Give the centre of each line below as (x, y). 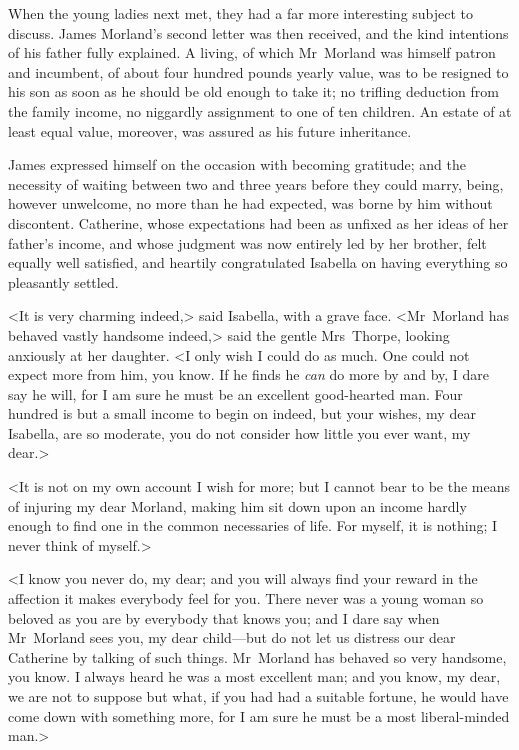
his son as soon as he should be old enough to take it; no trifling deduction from (253, 91)
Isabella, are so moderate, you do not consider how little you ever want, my (239, 432)
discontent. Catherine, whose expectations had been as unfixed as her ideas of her (258, 222)
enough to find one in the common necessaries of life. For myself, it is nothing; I (253, 525)
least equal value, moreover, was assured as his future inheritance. (210, 130)
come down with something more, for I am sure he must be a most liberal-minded (259, 715)
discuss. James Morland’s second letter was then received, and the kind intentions (258, 32)
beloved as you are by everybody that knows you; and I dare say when (224, 617)
